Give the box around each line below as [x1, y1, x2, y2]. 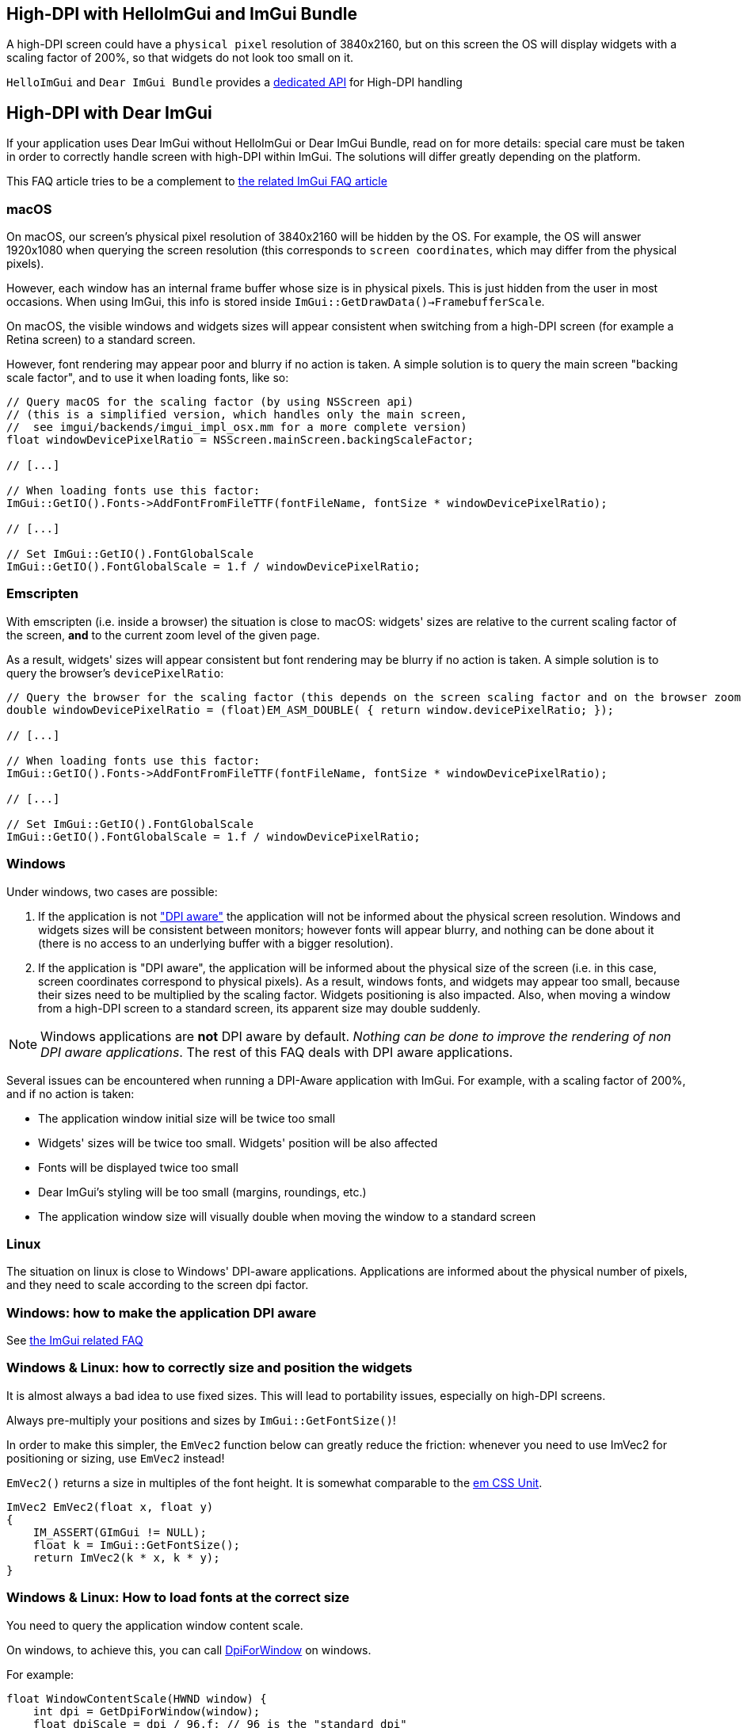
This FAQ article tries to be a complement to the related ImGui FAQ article [6, 174, 387, 189]
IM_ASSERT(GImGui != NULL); [32, 1525, 207, 1539]
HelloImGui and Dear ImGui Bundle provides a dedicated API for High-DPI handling [6, 75, 463, 90]
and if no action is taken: [6, 1086, 135, 1101]
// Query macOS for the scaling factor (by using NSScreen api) [6, 395, 414, 409]
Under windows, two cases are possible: [6, 884, 218, 898]
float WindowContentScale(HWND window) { [6, 1692, 267, 1705]
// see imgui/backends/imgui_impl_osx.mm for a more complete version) [6, 421, 467, 434]
